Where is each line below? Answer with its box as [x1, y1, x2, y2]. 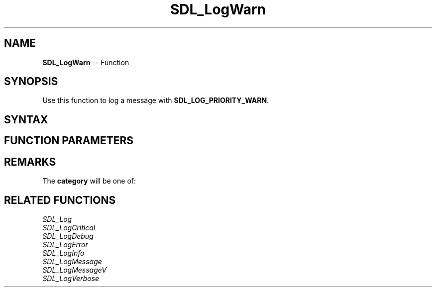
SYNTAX [4, 113, 48, 126]
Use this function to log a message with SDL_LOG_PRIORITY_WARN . [42, 96, 269, 105]
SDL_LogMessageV [42, 265, 107, 274]
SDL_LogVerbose [42, 274, 100, 283]
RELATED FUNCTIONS [4, 194, 116, 206]
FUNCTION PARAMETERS [4, 134, 133, 147]
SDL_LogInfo [42, 248, 85, 257]
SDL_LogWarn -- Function [42, 58, 129, 67]
